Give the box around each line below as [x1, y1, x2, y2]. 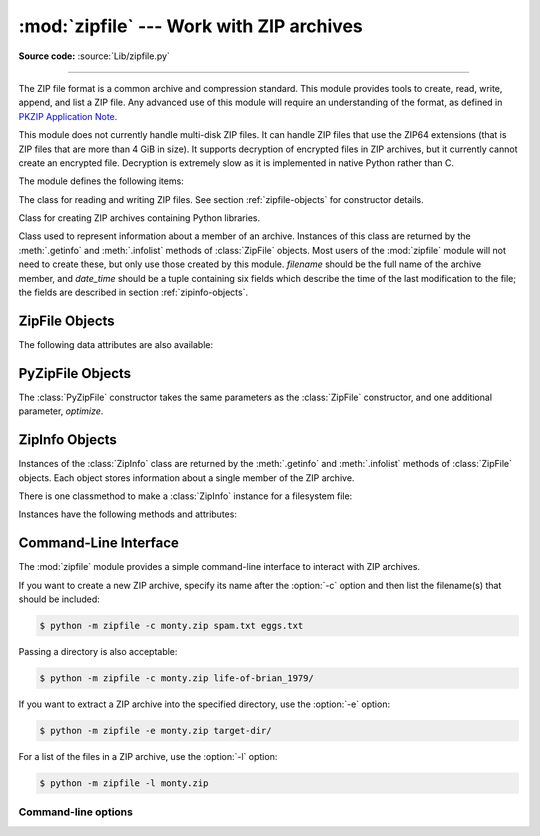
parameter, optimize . [18, 405, 104, 417]
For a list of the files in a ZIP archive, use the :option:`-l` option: [18, 750, 278, 762]
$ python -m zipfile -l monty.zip [39, 777, 209, 789]
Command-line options [18, 805, 134, 819]
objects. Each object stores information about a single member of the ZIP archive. [18, 471, 355, 484]
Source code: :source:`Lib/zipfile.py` [18, 50, 170, 62]
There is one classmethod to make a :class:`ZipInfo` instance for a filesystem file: [18, 490, 353, 502]
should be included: [18, 593, 100, 605]
